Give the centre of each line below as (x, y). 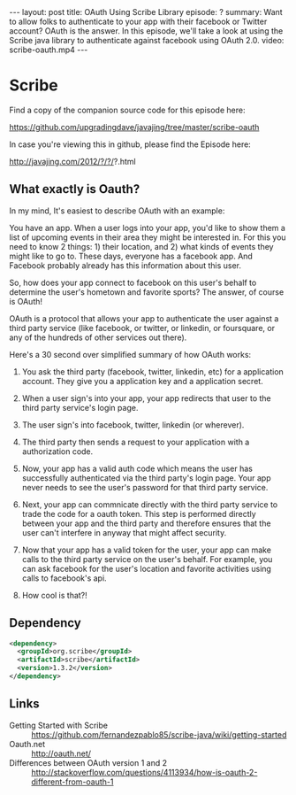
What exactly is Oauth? (75, 189)
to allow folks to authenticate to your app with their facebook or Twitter (138, 21)
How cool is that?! (55, 595)
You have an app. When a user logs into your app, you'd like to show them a (147, 228)
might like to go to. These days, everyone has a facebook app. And (131, 256)
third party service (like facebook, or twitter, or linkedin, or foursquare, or (142, 328)
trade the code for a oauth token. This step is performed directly (139, 513)
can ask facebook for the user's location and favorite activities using (147, 568)
